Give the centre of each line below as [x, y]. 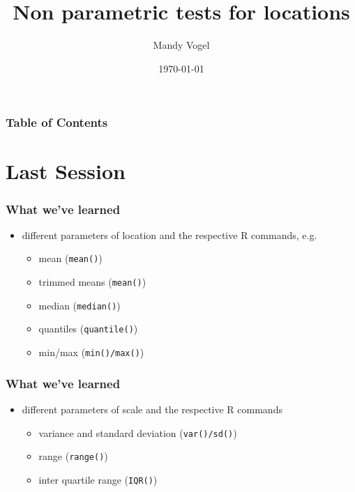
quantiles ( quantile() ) [88, 329]
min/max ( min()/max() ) [91, 352]
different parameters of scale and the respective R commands [152, 409]
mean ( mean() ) [70, 258]
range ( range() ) [73, 456]
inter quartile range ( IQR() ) [98, 479]
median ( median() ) [80, 305]
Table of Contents [57, 122]
